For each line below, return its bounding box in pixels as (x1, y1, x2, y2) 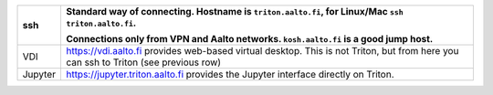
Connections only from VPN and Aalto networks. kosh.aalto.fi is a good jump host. (65, 33, 434, 45)
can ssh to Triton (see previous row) (65, 56, 222, 69)
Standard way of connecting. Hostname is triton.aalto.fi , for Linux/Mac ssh (65, 5, 404, 17)
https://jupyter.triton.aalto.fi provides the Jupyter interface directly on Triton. (65, 69, 394, 80)
